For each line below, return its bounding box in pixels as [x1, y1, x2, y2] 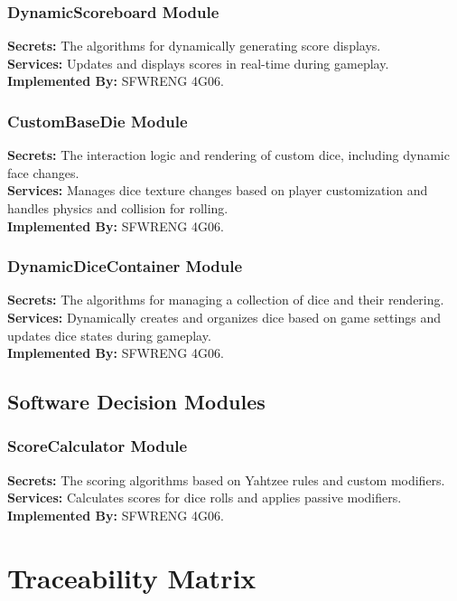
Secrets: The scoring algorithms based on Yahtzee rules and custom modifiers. [7, 470, 445, 489]
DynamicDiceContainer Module [7, 255, 243, 277]
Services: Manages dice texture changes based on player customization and [7, 181, 428, 200]
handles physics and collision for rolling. [7, 199, 228, 217]
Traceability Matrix [7, 559, 256, 596]
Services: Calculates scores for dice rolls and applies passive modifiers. [7, 488, 402, 507]
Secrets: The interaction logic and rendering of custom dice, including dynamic [7, 146, 450, 164]
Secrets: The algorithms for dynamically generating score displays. [7, 36, 381, 55]
